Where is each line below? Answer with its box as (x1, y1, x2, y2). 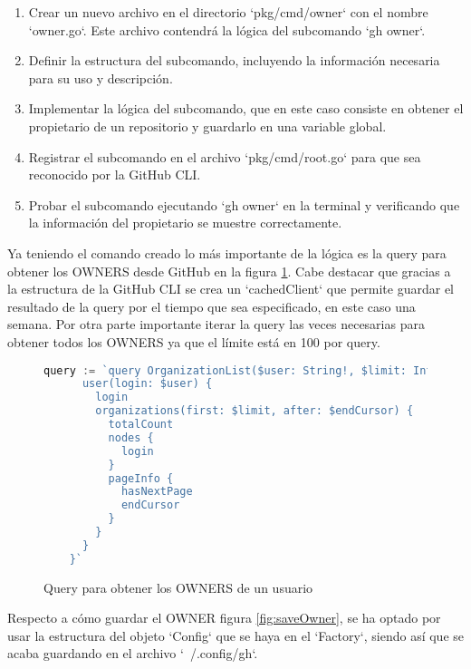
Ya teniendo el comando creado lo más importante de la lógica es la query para (7, 243, 447, 262)
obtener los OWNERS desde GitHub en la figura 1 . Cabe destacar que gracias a (7, 261, 451, 280)
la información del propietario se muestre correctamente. (28, 213, 342, 232)
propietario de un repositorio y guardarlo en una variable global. (28, 116, 387, 135)
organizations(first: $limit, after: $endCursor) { (95, 404, 414, 418)
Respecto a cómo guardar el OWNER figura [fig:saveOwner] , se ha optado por (7, 608, 441, 627)
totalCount (108, 418, 174, 431)
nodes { (108, 431, 154, 444)
